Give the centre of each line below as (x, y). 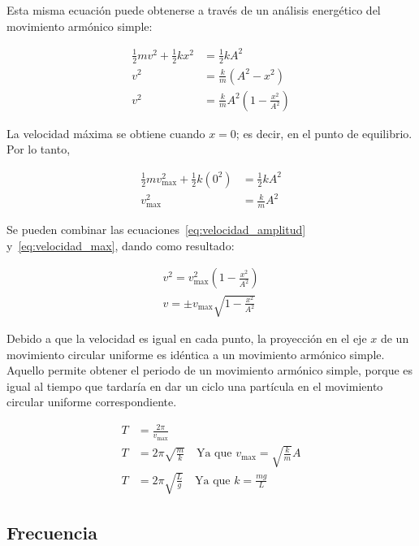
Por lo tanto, (39, 149)
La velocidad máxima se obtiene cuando (106, 133)
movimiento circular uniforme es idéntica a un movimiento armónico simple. (196, 354)
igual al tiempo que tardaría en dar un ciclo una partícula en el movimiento (195, 386)
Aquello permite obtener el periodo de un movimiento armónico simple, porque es (210, 370)
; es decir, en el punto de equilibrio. (324, 133)
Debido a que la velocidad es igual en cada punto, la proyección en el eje (187, 338)
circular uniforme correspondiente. (92, 402)
